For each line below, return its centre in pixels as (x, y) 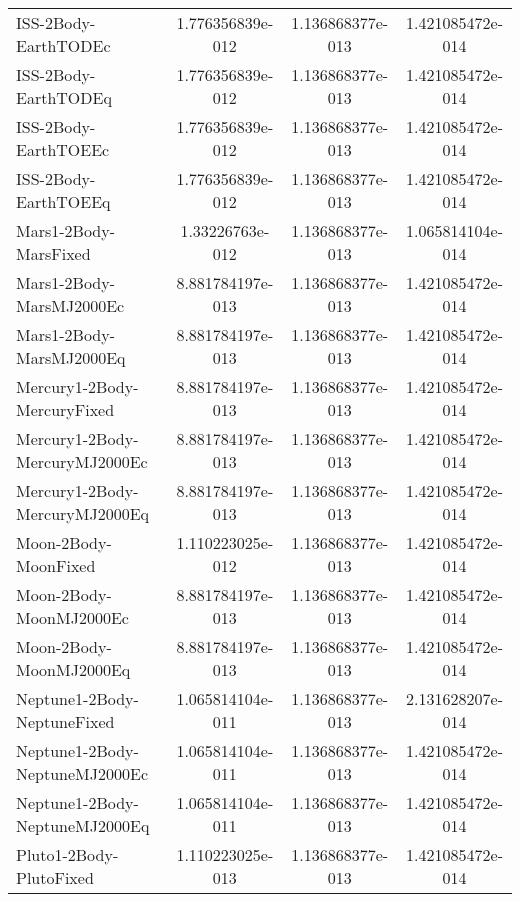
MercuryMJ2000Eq (83, 513)
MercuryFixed (65, 409)
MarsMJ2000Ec (70, 305)
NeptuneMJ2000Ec (82, 773)
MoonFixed (56, 565)
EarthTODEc (63, 45)
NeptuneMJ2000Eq (83, 825)
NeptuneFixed (65, 721)
